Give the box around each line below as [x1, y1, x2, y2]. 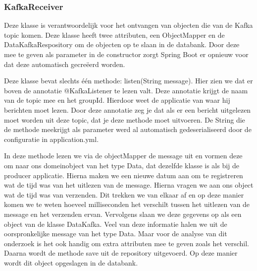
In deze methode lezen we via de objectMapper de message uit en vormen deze [4, 150, 243, 161]
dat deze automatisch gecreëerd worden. [4, 59, 125, 69]
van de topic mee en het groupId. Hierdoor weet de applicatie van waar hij [4, 95, 230, 105]
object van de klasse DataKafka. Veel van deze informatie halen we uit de [4, 218, 227, 229]
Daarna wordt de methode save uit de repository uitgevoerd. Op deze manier [4, 248, 238, 258]
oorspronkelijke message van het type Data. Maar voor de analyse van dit [4, 228, 227, 239]
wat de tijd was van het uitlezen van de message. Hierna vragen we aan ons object [4, 180, 254, 190]
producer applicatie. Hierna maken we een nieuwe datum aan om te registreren [4, 170, 243, 180]
